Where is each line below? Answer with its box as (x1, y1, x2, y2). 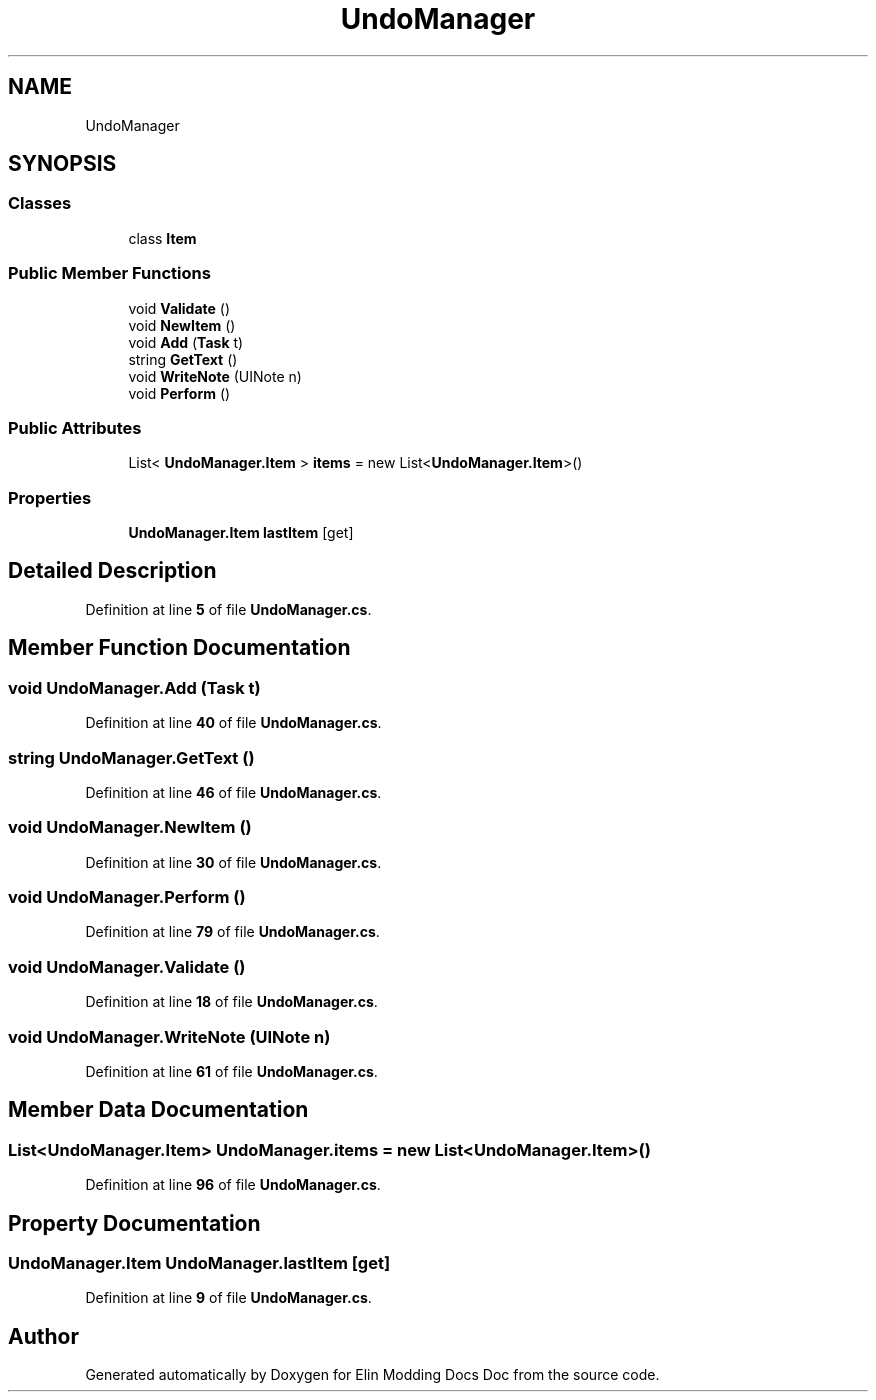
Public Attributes (8, 417, 142, 438)
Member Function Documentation (8, 635, 351, 661)
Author (8, 1323, 79, 1349)
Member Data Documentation (8, 1097, 309, 1123)
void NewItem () (128, 316, 236, 334)
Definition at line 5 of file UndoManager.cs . (85, 600, 372, 618)
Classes (8, 193, 72, 214)
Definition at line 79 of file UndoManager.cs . (85, 923, 380, 941)
